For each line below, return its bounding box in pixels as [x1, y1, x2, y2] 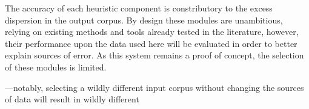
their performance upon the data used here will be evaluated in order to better [5, 37, 297, 49]
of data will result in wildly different [5, 93, 139, 105]
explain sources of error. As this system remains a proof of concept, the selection [5, 49, 304, 61]
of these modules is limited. [5, 60, 107, 73]
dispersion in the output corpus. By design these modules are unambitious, [5, 13, 283, 26]
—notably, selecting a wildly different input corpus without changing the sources [5, 81, 304, 93]
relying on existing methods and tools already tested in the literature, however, [5, 25, 299, 38]
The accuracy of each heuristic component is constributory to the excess [5, 2, 273, 14]
